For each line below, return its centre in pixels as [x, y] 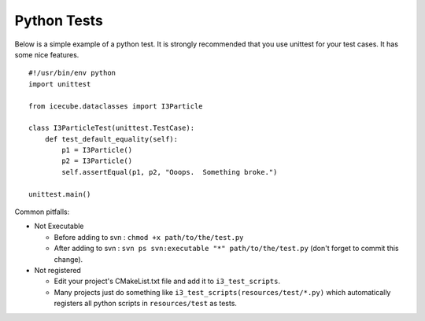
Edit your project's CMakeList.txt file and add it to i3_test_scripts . [167, 281]
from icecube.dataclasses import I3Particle [116, 106]
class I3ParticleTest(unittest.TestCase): [112, 128]
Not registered [58, 270]
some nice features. [47, 54]
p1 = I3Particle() [97, 150]
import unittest [60, 84]
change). [68, 259]
